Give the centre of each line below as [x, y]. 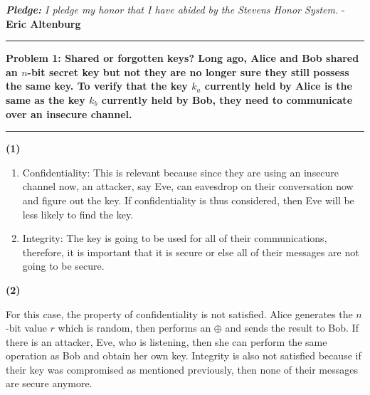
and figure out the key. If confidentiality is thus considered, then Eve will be [188, 200]
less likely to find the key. [78, 214]
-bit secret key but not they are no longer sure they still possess [188, 72]
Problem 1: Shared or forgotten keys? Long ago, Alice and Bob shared [183, 58]
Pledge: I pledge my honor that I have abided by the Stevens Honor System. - [175, 9]
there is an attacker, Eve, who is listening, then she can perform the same [166, 341]
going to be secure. [63, 266]
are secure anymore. [49, 383]
